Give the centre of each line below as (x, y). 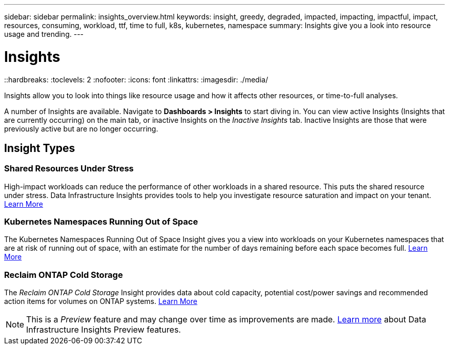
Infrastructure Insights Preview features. (104, 330)
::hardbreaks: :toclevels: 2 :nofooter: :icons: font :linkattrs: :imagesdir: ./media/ (136, 79)
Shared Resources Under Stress (69, 169)
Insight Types (40, 148)
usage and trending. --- (44, 34)
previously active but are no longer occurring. (81, 128)
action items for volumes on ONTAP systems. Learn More (101, 301)
